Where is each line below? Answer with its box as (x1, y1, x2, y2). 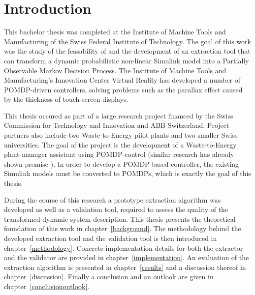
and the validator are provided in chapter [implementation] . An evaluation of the (4, 252, 249, 263)
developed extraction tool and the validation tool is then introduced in (4, 233, 217, 243)
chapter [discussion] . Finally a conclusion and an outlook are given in (4, 271, 214, 282)
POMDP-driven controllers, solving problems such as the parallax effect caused (4, 84, 243, 94)
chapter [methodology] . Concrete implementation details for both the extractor (4, 242, 243, 253)
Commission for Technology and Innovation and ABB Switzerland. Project (4, 120, 229, 130)
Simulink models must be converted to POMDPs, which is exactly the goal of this (4, 168, 251, 178)
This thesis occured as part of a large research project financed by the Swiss (4, 110, 233, 120)
